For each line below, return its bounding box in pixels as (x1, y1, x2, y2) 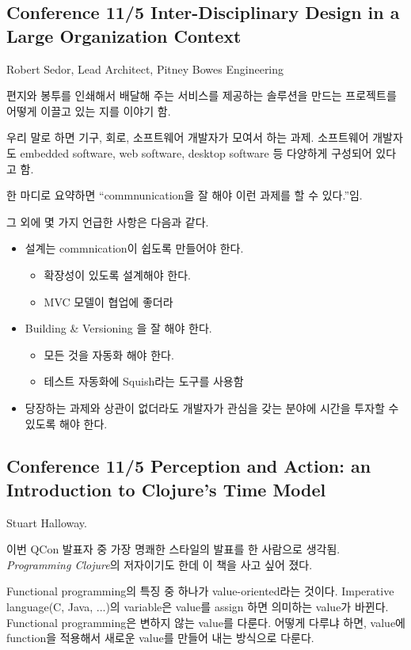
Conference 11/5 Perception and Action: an (6, 454, 371, 478)
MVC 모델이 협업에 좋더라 (44, 293, 173, 310)
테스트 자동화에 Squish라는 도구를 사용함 (44, 373, 244, 390)
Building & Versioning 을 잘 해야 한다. (25, 320, 212, 336)
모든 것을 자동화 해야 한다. (44, 346, 174, 363)
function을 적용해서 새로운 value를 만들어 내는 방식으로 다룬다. (6, 629, 314, 646)
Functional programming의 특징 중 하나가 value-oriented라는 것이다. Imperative (6, 583, 394, 599)
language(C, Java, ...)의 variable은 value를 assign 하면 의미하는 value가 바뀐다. (6, 599, 389, 615)
